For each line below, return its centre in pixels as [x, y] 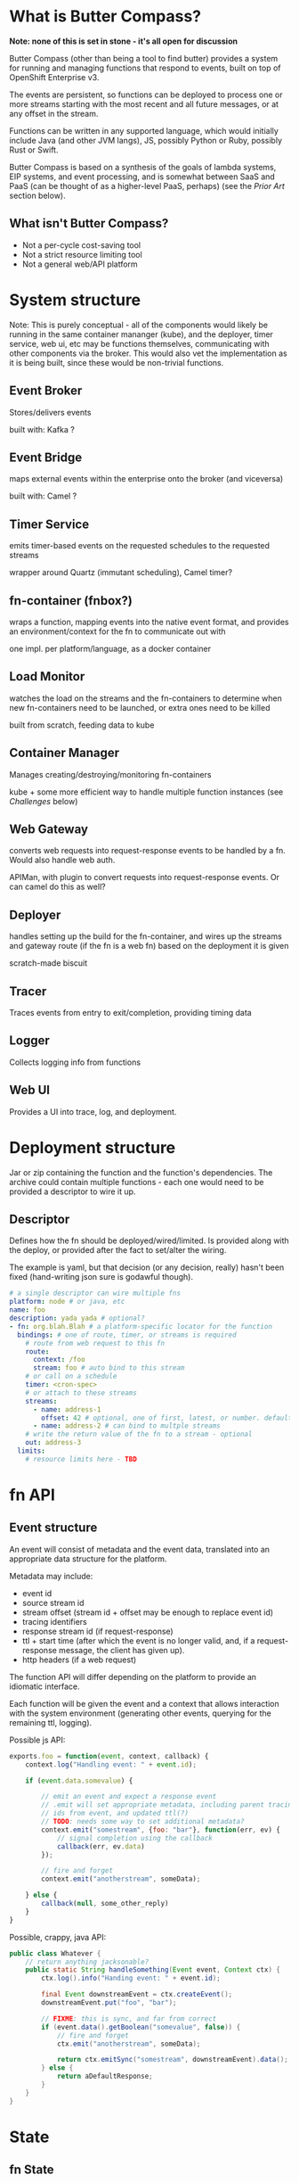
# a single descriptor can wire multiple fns [95, 1293]
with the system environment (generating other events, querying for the [140, 1713]
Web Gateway [49, 829]
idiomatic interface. [44, 1686]
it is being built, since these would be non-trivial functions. [117, 362]
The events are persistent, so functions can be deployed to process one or [146, 95]
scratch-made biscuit [48, 963]
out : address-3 [53, 1443]
